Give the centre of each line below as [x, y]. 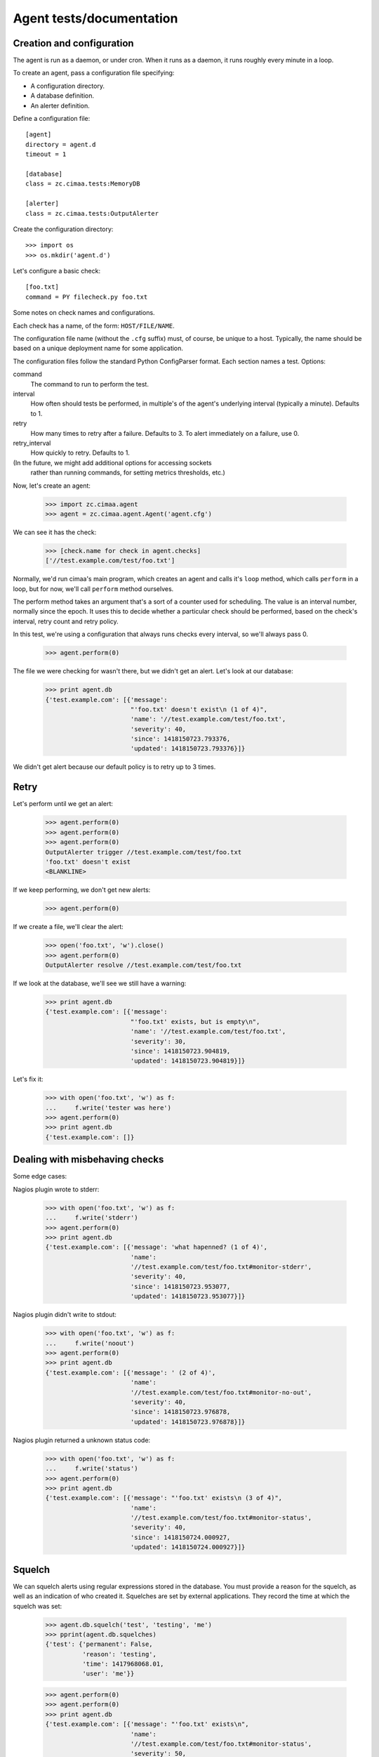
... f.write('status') [92, 1469]
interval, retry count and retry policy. [66, 621]
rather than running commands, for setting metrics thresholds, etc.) [128, 473]
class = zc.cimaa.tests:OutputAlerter [92, 213]
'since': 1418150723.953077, [180, 1286]
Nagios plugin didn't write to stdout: [65, 1315]
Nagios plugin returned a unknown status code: [82, 1440]
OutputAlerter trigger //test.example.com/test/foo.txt [144, 852]
